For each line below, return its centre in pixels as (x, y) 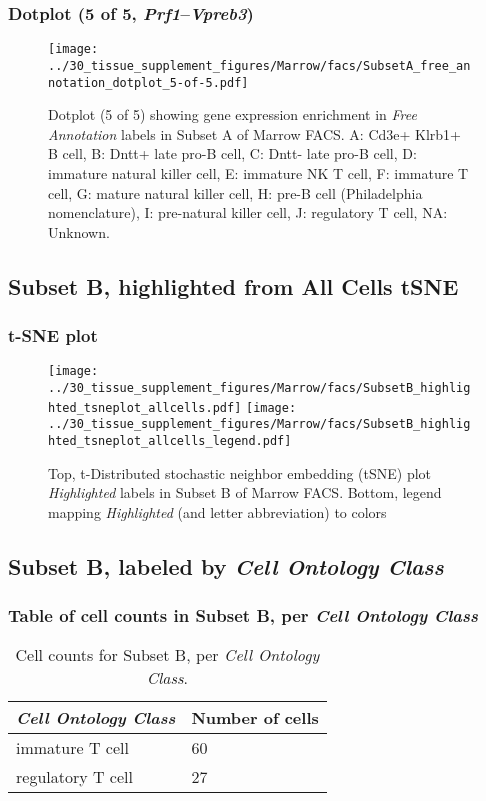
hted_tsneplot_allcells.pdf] (145, 407)
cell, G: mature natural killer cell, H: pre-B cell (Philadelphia (235, 192)
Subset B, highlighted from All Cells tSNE (233, 285)
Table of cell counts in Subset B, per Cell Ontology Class (243, 615)
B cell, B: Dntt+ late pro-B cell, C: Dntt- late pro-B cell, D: (232, 153)
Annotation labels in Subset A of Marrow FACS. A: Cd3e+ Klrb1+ (255, 133)
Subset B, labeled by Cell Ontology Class (226, 565)
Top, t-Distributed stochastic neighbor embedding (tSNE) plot (240, 472)
